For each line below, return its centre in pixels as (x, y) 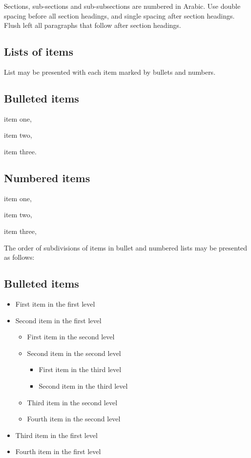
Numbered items (47, 177)
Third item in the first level (56, 435)
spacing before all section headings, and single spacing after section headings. (119, 15)
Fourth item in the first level (58, 451)
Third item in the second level (72, 402)
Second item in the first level (58, 320)
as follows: (19, 257)
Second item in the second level (74, 353)
